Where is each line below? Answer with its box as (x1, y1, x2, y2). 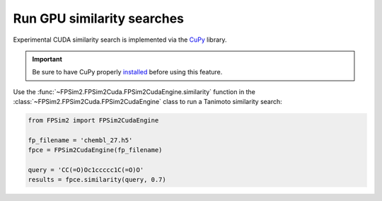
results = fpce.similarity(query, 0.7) (28, 176, 166, 184)
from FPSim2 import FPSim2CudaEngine (28, 117, 159, 125)
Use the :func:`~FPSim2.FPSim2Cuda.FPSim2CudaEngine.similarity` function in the (13, 87, 256, 96)
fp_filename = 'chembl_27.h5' (28, 136, 133, 144)
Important (32, 54, 63, 63)
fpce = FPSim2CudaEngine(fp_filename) (28, 146, 163, 154)
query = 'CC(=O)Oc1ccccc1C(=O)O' (28, 166, 144, 174)
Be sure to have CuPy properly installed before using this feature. (32, 68, 223, 76)
